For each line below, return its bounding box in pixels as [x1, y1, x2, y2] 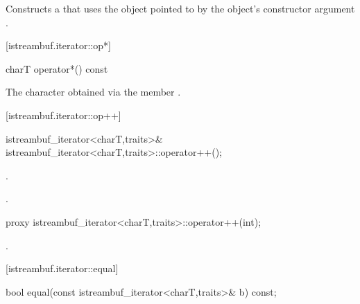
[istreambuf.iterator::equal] [6, 261, 119, 276]
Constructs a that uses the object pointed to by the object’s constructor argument [6, 1, 355, 15]
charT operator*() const [6, 61, 108, 75]
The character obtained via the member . [6, 84, 181, 99]
